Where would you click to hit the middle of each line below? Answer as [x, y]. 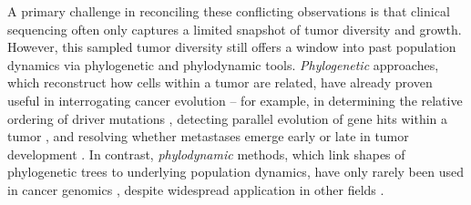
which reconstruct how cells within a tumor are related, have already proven [220, 82]
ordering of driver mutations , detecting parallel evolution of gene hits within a [228, 118]
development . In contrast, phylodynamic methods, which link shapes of [206, 154]
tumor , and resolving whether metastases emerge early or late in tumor [208, 136]
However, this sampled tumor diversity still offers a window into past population [232, 47]
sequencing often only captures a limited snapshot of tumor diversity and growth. [235, 29]
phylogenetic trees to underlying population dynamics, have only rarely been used [235, 172]
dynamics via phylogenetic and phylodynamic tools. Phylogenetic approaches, [223, 64]
